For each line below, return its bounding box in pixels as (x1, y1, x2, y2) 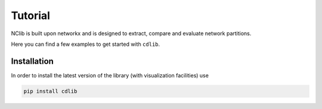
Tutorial (11, 9, 51, 22)
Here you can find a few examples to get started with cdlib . (11, 41, 160, 48)
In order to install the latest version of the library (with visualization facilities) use (11, 71, 209, 79)
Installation (11, 56, 54, 66)
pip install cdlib (23, 88, 78, 95)
